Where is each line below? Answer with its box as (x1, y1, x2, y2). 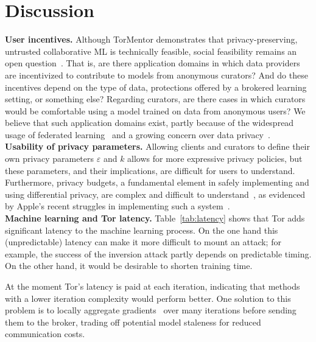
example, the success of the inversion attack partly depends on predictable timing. (5, 247, 312, 260)
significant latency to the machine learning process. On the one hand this (5, 223, 278, 236)
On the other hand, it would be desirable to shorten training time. (5, 259, 253, 272)
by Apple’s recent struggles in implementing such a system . (5, 200, 230, 212)
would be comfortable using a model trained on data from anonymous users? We (5, 104, 306, 117)
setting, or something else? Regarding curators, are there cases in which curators (5, 92, 306, 105)
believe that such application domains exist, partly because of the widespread (5, 116, 294, 129)
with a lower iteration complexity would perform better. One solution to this (5, 291, 291, 304)
